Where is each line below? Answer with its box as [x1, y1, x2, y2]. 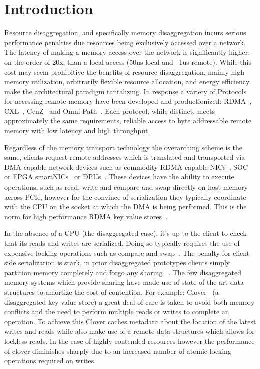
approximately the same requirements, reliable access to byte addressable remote [4, 115, 252, 126]
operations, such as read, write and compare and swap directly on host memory [4, 181, 248, 192]
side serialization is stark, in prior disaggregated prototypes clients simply [4, 257, 230, 268]
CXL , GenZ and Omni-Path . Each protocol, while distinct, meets [4, 105, 215, 116]
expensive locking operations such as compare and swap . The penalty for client [4, 247, 250, 258]
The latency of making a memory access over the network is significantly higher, [4, 47, 250, 57]
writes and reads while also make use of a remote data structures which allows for [4, 326, 255, 336]
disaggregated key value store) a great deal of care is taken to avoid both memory [4, 296, 255, 307]
